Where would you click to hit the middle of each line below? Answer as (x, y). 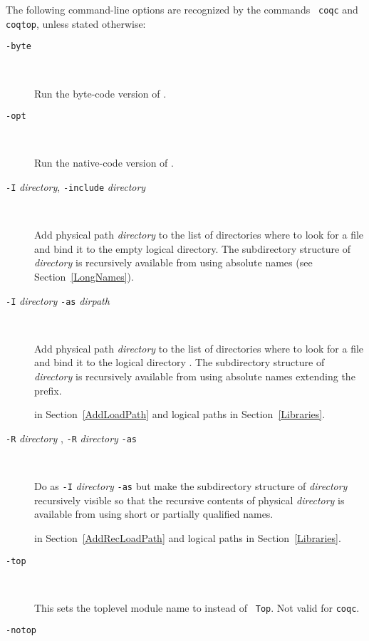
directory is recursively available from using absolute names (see (173, 262)
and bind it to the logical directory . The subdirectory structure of (180, 362)
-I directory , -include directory (76, 187)
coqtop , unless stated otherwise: (76, 23)
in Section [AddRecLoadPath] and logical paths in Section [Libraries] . (188, 537)
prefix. (48, 390)
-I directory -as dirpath (58, 300)
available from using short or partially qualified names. (154, 514)
